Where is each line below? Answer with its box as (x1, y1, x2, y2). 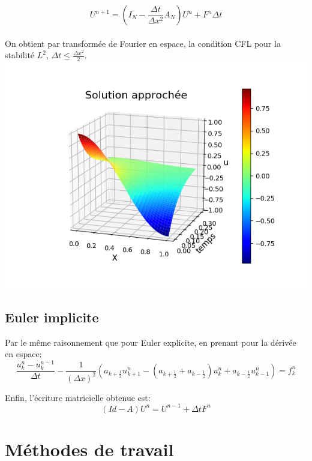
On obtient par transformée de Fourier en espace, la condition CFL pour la (5, 37, 281, 49)
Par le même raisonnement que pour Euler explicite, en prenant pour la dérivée (5, 336, 296, 348)
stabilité (5, 49, 35, 61)
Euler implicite (5, 308, 99, 326)
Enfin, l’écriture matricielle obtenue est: (5, 391, 151, 403)
